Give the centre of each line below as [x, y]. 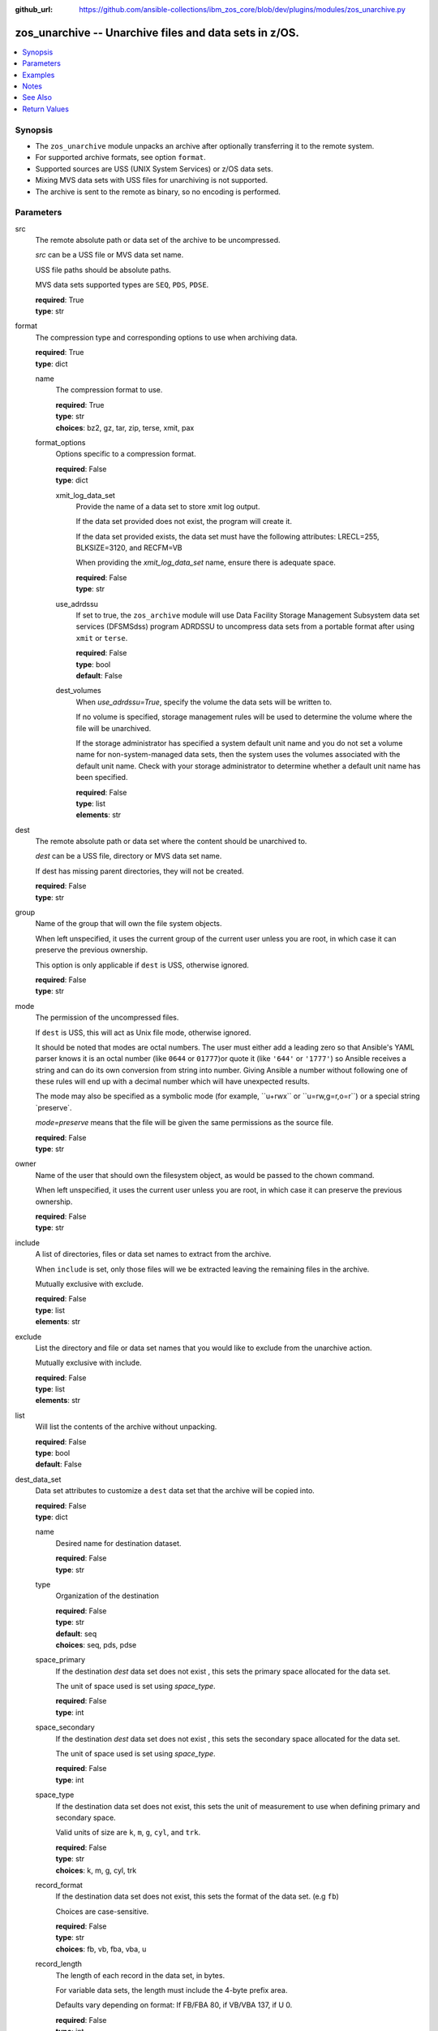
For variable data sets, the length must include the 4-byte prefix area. [172, 1990]
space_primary [60, 1660]
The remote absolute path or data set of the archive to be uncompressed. [158, 240]
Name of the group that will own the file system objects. [129, 924]
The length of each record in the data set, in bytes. [140, 1975]
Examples [39, 75]
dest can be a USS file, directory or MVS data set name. [129, 856]
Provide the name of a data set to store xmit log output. [168, 506]
